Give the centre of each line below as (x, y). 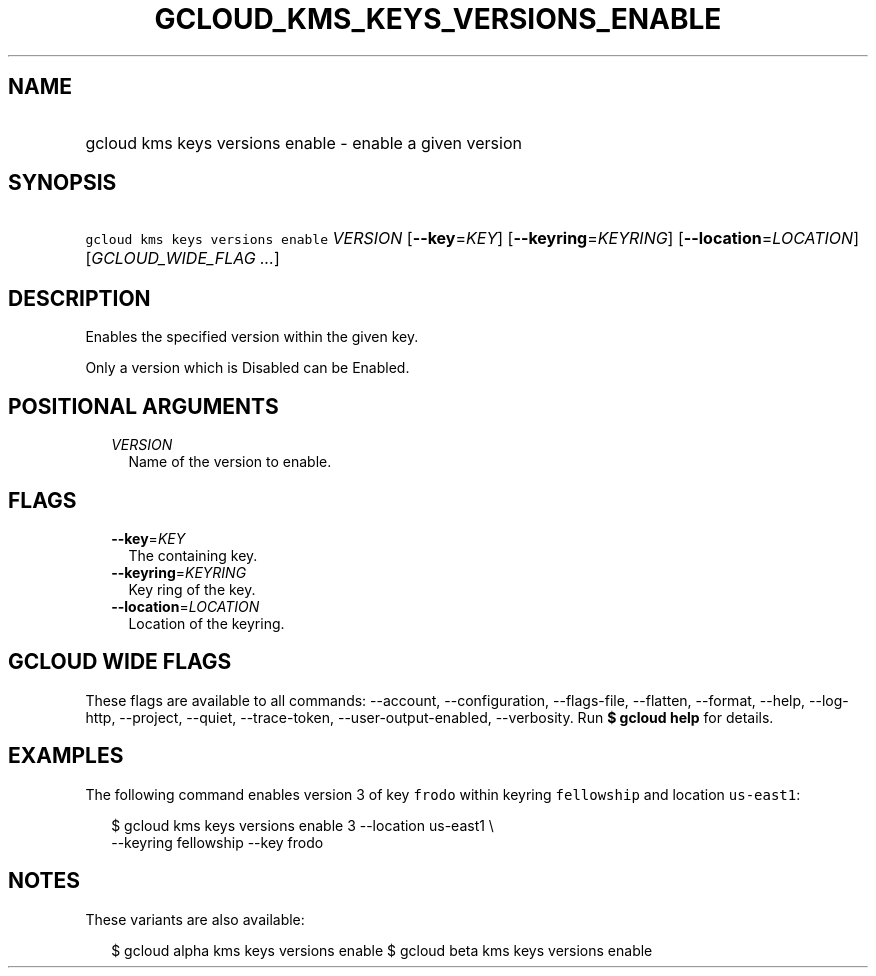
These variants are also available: (195, 919)
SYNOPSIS (62, 183)
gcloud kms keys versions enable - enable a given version (303, 142)
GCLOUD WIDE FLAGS (120, 662)
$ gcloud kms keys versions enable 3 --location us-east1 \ (302, 825)
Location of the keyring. (206, 623)
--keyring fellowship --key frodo (217, 842)
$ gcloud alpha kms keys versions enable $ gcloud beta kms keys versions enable (382, 950)
